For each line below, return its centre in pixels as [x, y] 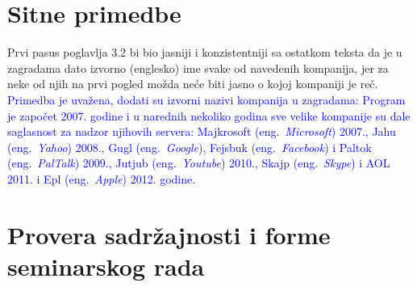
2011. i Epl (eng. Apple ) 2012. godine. [102, 178]
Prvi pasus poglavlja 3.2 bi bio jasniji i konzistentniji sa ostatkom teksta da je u [205, 52]
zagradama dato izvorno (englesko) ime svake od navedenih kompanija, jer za [198, 68]
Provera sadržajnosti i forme [169, 234]
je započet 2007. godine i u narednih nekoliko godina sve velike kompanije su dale [209, 115]
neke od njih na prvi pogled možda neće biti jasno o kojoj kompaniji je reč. [193, 84]
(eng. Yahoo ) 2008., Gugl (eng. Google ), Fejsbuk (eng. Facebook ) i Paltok [190, 147]
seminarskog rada [106, 266]
